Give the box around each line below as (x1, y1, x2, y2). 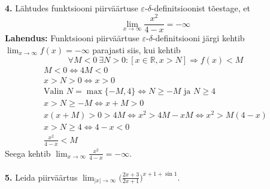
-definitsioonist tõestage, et (151, 1, 250, 14)
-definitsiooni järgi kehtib (152, 32, 245, 44)
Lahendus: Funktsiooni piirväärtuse (5, 32, 139, 44)
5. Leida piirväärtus (5, 170, 78, 183)
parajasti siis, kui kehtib (92, 43, 181, 56)
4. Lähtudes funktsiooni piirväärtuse (5, 1, 138, 14)
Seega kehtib (5, 147, 51, 159)
